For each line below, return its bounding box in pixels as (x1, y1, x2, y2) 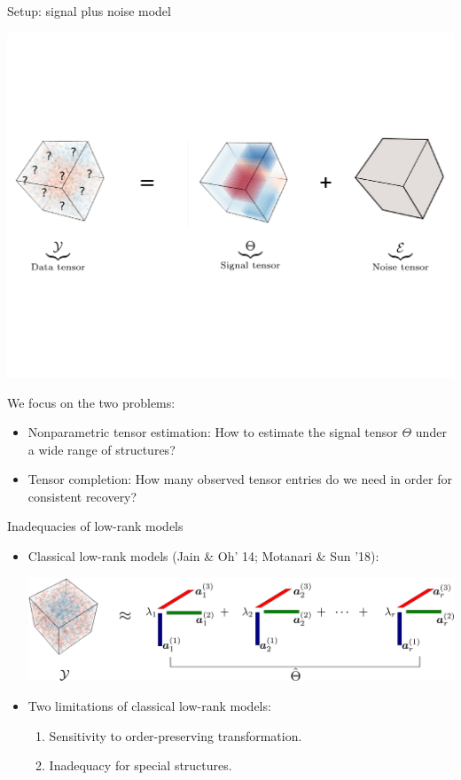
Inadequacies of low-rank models (7, 517, 184, 535)
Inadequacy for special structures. (49, 756, 232, 775)
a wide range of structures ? (27, 440, 176, 458)
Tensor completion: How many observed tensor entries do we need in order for (27, 470, 452, 488)
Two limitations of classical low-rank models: (27, 697, 271, 715)
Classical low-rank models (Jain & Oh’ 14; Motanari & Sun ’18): (27, 547, 379, 565)
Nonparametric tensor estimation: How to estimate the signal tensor (27, 423, 398, 441)
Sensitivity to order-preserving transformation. (49, 726, 302, 745)
